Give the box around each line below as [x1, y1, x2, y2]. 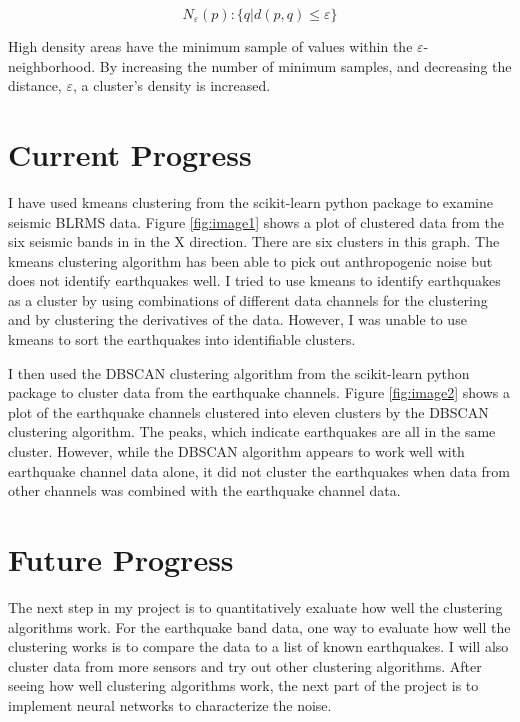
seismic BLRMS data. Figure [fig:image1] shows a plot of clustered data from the [8, 211, 504, 232]
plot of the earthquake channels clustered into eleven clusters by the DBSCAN [8, 401, 489, 422]
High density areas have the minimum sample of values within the [8, 36, 413, 56]
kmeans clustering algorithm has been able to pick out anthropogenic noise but [8, 250, 493, 271]
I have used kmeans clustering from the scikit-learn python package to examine [8, 191, 493, 212]
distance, [8, 75, 62, 96]
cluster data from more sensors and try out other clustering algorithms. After [8, 655, 482, 676]
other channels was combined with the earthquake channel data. [8, 480, 401, 501]
